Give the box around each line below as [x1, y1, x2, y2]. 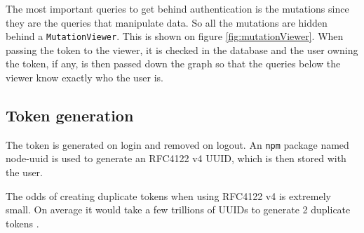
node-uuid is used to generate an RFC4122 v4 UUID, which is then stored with [6, 151, 346, 166]
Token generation [6, 105, 134, 126]
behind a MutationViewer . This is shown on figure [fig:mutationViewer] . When [6, 29, 344, 44]
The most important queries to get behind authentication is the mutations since [6, 1, 349, 15]
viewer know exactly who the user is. [6, 70, 163, 85]
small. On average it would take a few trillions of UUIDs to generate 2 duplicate [6, 202, 351, 217]
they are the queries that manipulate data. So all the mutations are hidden [6, 15, 328, 29]
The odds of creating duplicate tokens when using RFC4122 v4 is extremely [6, 188, 331, 203]
